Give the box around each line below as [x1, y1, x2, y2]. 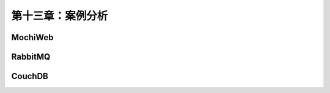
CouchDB [11, 71, 48, 81]
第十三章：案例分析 [11, 9, 108, 22]
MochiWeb [11, 32, 54, 43]
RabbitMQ [11, 52, 51, 62]
